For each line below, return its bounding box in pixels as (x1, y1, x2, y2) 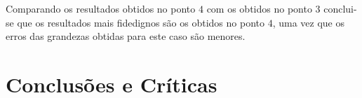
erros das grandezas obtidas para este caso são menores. (6, 29, 246, 43)
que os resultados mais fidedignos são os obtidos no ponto (17, 15, 264, 29)
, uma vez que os (272, 15, 344, 29)
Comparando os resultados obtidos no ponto (6, 1, 196, 15)
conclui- (323, 1, 357, 15)
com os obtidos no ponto (206, 1, 312, 15)
